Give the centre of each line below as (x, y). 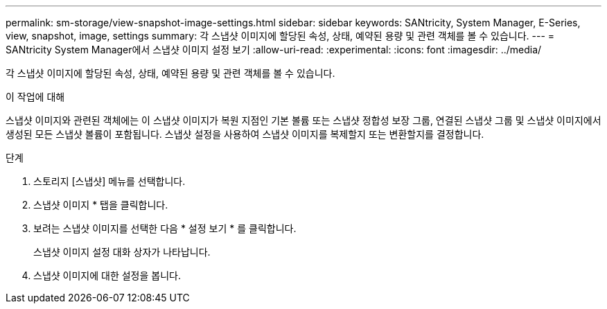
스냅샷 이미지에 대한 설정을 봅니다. (107, 275)
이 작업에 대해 (35, 97)
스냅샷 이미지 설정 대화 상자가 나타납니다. (122, 252)
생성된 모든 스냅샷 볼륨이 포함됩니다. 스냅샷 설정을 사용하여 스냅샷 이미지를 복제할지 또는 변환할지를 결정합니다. (245, 134)
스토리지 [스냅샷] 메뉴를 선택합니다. (109, 181)
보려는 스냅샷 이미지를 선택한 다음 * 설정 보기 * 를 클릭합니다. (165, 228)
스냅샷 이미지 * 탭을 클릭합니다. (101, 205)
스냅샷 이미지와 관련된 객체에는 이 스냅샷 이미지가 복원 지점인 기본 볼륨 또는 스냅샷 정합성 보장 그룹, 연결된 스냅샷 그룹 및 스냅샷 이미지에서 (303, 120)
